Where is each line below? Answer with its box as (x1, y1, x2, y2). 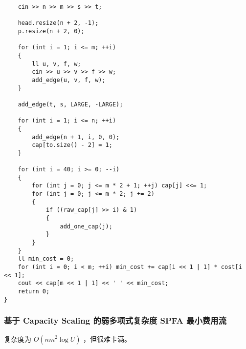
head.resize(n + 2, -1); (18, 20, 99, 27)
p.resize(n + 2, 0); (18, 27, 85, 35)
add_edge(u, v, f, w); (32, 76, 106, 83)
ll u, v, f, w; (32, 60, 81, 67)
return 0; (18, 287, 50, 295)
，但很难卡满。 (83, 333, 132, 344)
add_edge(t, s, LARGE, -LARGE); (18, 101, 123, 108)
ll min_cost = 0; (18, 255, 74, 263)
